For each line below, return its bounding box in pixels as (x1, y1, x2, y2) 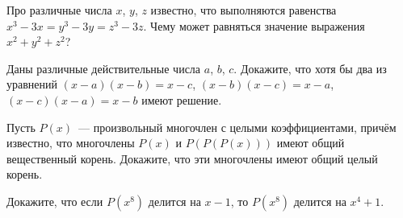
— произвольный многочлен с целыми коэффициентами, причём (78, 118, 397, 135)
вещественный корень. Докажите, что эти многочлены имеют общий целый (6, 150, 378, 167)
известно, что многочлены (6, 134, 135, 151)
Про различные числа (6, 2, 112, 18)
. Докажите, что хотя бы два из (233, 60, 387, 76)
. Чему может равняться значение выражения (143, 17, 365, 34)
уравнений (6, 76, 58, 93)
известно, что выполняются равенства (150, 2, 337, 18)
